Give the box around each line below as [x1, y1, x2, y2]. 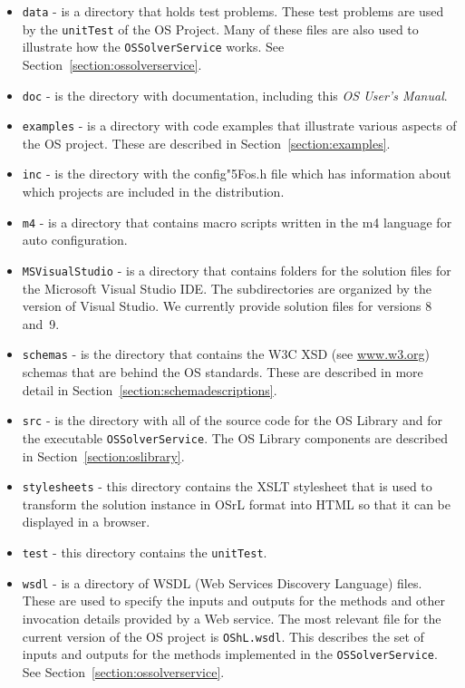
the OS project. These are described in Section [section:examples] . [22, 133, 391, 152]
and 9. [22, 314, 60, 333]
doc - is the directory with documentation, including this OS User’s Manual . [22, 85, 448, 104]
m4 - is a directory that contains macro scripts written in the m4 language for [22, 212, 452, 231]
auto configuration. [22, 230, 128, 249]
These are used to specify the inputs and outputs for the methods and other [22, 591, 445, 610]
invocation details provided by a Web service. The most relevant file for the [22, 608, 441, 627]
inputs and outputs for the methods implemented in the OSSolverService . [22, 644, 438, 664]
